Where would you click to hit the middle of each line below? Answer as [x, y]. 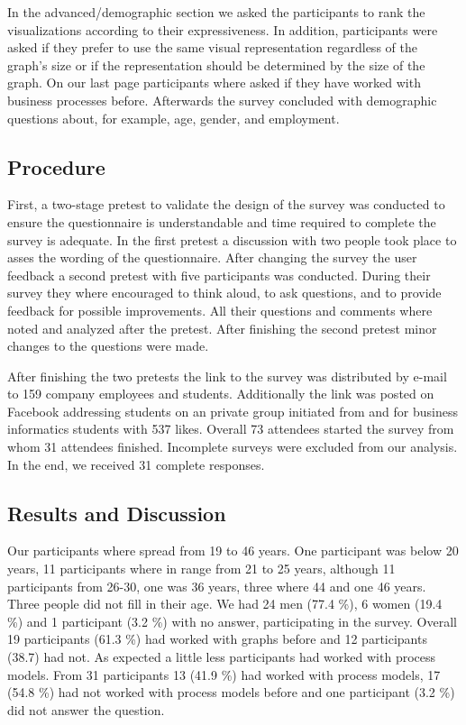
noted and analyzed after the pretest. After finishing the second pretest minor [222, 328]
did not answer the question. [86, 709]
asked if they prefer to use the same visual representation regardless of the [212, 47]
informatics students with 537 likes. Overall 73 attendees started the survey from [231, 429]
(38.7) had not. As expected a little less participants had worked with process [222, 657]
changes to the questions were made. [108, 346]
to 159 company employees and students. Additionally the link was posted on [221, 394]
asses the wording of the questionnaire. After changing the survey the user [212, 257]
